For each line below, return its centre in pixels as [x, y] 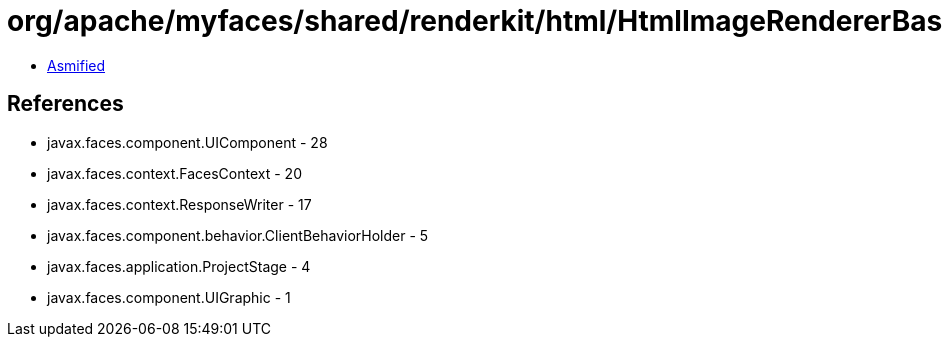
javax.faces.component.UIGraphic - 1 [169, 297]
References [65, 104]
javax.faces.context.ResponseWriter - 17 [179, 204]
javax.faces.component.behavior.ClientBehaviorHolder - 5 [238, 235]
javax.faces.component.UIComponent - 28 [187, 142]
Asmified [76, 65]
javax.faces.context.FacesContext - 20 [174, 173]
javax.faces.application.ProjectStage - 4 [179, 266]
